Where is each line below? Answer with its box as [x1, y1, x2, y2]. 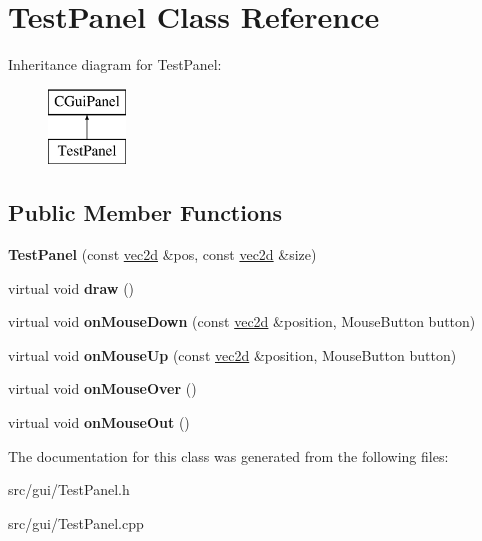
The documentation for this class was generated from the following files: [8, 445, 449, 466]
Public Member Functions [8, 197, 282, 228]
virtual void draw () [8, 277, 135, 298]
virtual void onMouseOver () [8, 378, 197, 399]
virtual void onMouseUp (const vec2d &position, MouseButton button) [8, 344, 457, 365]
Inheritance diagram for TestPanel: [8, 54, 222, 75]
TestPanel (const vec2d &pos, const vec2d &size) [8, 244, 317, 265]
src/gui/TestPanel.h [8, 479, 130, 500]
